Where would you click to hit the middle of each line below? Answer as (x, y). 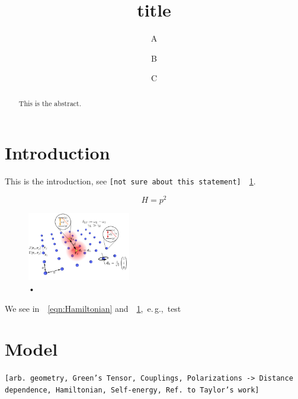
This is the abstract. (50, 103)
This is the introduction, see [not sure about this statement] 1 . (130, 181)
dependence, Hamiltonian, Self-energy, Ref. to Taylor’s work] (132, 390)
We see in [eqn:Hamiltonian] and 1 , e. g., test (93, 308)
